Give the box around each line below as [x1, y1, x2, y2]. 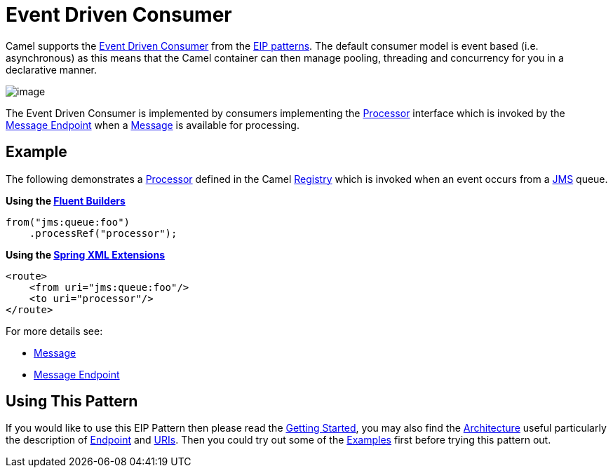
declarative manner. [6, 63, 97, 76]
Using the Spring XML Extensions [6, 248, 165, 261]
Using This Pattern [6, 392, 138, 411]
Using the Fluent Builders [6, 194, 126, 207]
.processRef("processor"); [29, 227, 177, 239]
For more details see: [6, 324, 103, 337]
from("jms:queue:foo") [6, 216, 130, 228]
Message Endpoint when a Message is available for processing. [6, 118, 299, 131]
